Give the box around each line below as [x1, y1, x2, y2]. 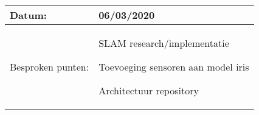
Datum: [10, 8, 47, 22]
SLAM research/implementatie [98, 36, 229, 50]
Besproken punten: [10, 60, 89, 74]
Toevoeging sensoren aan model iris [98, 60, 249, 74]
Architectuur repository [98, 83, 199, 97]
